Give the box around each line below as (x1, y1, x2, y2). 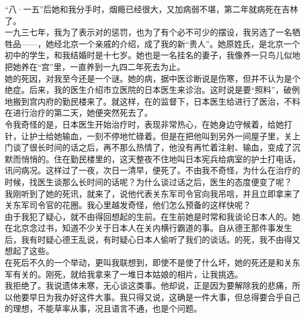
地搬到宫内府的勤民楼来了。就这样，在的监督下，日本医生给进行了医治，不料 (5, 95, 300, 107)
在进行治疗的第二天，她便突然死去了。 (5, 106, 152, 119)
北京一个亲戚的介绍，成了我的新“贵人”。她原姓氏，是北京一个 (62, 37, 300, 49)
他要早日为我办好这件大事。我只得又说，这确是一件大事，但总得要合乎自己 (12, 290, 300, 303)
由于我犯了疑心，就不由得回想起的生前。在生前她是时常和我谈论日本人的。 (5, 210, 292, 222)
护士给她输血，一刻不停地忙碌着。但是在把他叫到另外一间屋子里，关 (29, 129, 292, 142)
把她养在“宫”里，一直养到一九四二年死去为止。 (5, 60, 185, 72)
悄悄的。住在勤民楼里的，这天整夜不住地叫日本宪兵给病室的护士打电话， (21, 152, 300, 165)
